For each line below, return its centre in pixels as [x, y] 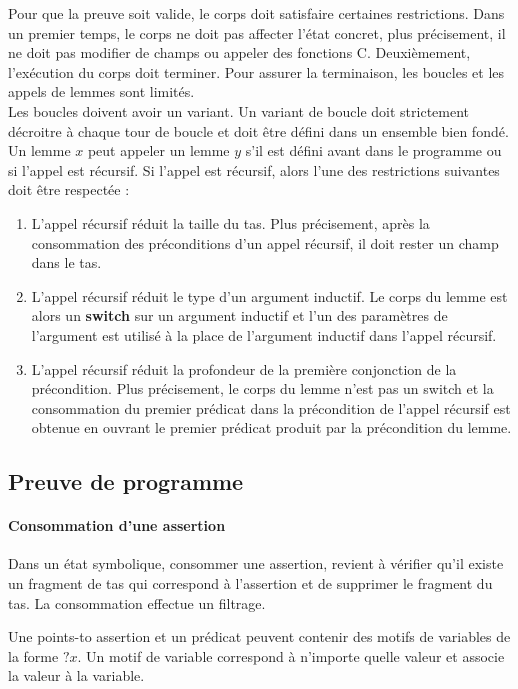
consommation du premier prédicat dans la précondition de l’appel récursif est [271, 407]
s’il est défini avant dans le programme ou [373, 150]
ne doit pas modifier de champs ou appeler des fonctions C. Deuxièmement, [239, 52]
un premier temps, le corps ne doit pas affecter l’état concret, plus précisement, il [257, 32]
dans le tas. [66, 262]
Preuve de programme [126, 481]
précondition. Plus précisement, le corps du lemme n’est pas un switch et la [262, 388]
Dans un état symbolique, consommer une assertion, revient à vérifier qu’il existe [256, 563]
